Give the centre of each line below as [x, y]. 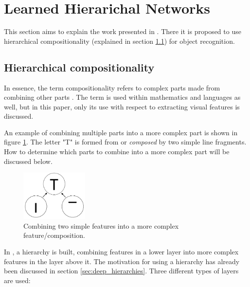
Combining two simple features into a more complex [101, 225]
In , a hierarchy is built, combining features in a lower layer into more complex [121, 252]
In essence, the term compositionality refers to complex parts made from [112, 87]
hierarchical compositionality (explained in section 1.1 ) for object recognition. [119, 41]
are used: [17, 280]
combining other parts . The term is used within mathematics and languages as [122, 97]
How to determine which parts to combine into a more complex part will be [117, 152]
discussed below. [28, 161]
